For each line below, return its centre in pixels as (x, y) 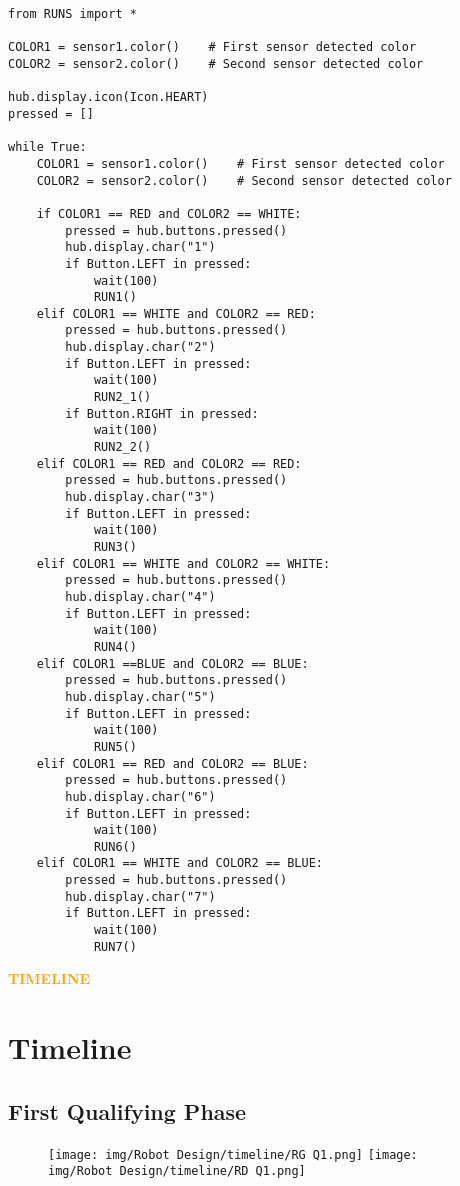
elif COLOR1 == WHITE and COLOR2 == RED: (176, 313)
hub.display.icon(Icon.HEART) (108, 97)
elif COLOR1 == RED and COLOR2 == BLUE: (172, 763)
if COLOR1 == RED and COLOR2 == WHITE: (169, 213)
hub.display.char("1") (140, 247)
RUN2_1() (122, 397)
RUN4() (115, 646)
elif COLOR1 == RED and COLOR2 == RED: (169, 463)
